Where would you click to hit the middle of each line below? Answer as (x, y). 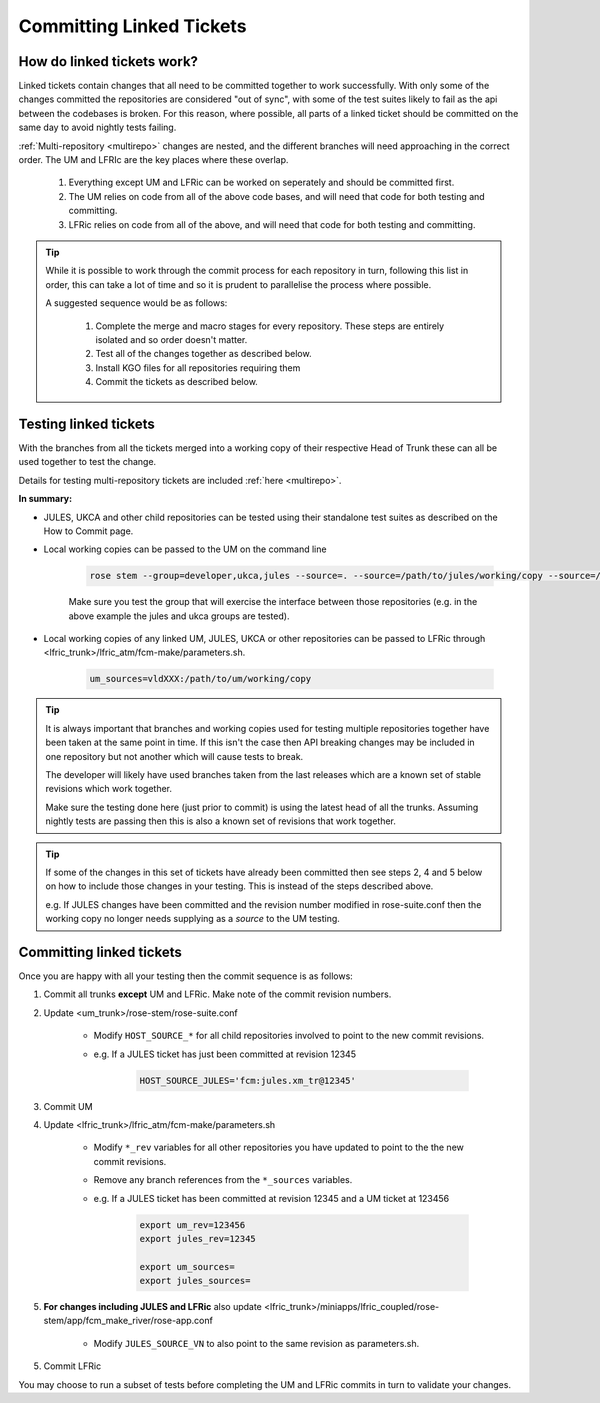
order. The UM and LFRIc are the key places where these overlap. (153, 160)
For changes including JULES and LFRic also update (152, 1307)
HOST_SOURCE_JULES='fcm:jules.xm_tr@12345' (248, 1080)
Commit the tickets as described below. (177, 382)
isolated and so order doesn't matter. (171, 339)
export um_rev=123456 (192, 1224)
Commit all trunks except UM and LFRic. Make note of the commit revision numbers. (217, 994)
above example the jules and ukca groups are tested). (179, 616)
